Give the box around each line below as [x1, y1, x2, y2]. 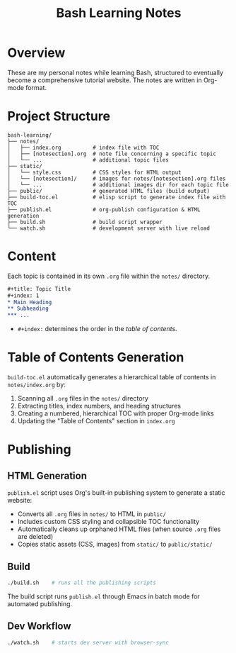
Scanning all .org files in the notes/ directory [17, 394, 148, 403]
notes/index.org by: [7, 381, 66, 389]
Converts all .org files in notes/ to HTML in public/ [17, 510, 167, 518]
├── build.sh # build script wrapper [7, 218, 163, 225]
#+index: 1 [7, 292, 40, 299]
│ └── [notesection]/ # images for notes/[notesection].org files [7, 175, 226, 182]
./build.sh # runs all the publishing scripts [7, 579, 157, 586]
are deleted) [17, 532, 54, 541]
